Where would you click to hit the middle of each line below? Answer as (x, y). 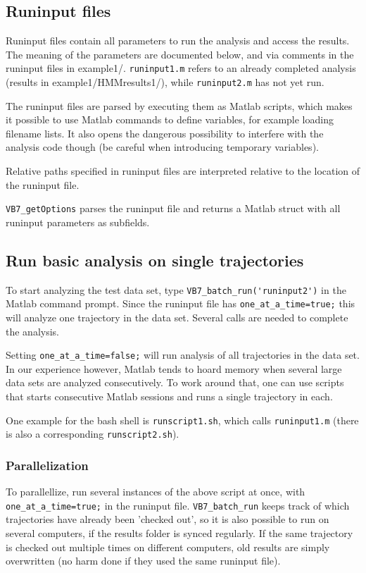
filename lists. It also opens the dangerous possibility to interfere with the (165, 133)
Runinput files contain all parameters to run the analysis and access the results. (178, 41)
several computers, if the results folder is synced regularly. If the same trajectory (179, 533)
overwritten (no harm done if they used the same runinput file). (143, 561)
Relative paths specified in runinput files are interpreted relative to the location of (183, 171)
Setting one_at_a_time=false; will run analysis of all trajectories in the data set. (183, 355)
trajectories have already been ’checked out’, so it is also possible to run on (168, 519)
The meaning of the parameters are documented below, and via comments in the (180, 54)
